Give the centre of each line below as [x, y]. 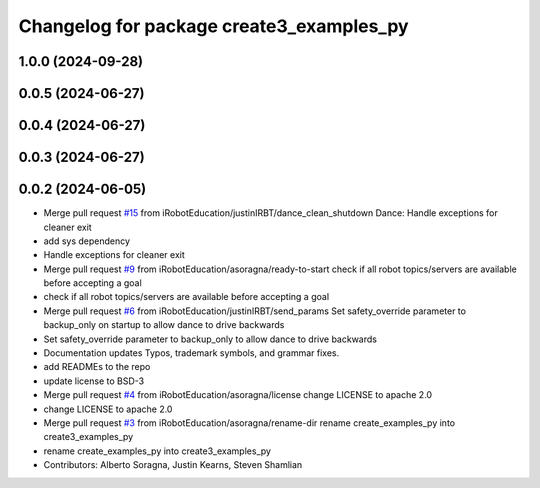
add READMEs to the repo [97, 367]
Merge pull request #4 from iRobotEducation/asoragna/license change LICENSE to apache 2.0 [238, 395]
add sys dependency [86, 241]
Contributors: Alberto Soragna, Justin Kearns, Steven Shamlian [173, 465]
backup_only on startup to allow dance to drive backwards [164, 325]
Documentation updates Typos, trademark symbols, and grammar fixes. [191, 353]
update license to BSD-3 [94, 381]
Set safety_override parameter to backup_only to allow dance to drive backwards [210, 339]
